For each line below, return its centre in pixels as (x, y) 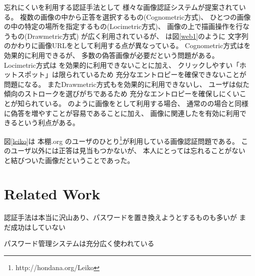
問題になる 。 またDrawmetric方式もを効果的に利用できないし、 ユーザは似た (127, 84)
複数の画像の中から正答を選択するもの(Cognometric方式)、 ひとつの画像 (135, 16)
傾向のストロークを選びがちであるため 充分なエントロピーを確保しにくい (122, 94)
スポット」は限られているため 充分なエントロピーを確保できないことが (132, 74)
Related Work (52, 194)
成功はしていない (38, 227)
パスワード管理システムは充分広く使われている (79, 243)
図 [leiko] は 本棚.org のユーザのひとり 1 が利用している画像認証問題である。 (122, 140)
